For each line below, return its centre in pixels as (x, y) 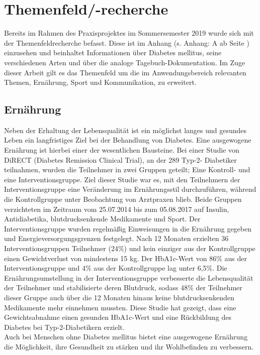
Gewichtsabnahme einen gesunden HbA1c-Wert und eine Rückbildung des (118, 317)
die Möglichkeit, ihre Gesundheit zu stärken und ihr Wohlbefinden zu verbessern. (129, 346)
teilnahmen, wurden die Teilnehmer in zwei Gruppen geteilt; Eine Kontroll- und (127, 169)
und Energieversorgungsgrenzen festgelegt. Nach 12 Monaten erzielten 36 (116, 238)
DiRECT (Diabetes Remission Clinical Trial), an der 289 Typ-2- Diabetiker (120, 159)
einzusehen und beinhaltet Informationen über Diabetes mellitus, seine (113, 52)
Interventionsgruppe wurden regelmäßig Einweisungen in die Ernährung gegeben (128, 228)
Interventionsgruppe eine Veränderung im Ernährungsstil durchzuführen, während (130, 189)
